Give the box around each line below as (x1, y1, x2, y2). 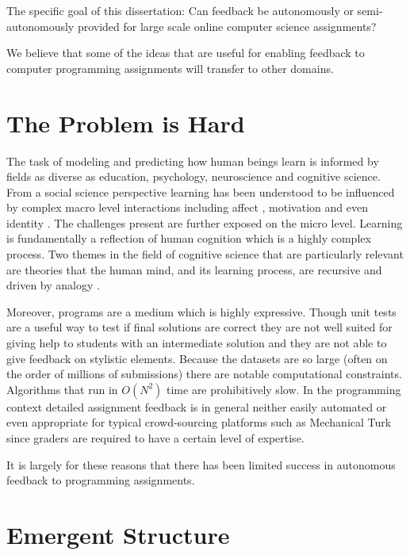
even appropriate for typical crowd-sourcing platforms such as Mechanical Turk (6, 414, 392, 431)
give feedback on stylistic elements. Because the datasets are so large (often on (6, 350, 388, 366)
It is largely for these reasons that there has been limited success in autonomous (6, 456, 396, 473)
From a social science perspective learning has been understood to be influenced (6, 183, 395, 200)
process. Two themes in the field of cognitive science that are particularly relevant (6, 246, 404, 262)
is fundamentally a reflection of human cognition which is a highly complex (6, 230, 371, 247)
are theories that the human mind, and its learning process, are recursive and (6, 261, 382, 277)
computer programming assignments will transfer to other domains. (6, 59, 334, 76)
